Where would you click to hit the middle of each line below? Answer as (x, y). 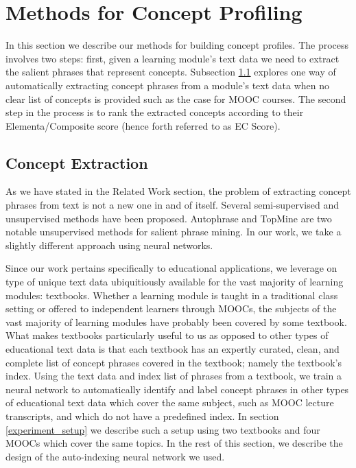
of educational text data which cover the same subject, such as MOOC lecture (170, 402)
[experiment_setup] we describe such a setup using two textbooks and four (163, 429)
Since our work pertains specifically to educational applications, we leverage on (171, 268)
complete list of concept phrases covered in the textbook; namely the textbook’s (174, 362)
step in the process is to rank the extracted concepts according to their (155, 112)
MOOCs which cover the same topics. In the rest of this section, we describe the (174, 443)
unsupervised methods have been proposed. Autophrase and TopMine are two (169, 218)
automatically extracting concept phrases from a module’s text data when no (168, 85)
